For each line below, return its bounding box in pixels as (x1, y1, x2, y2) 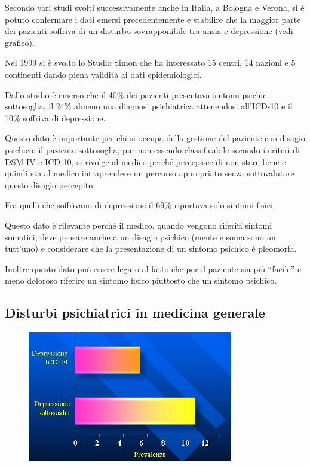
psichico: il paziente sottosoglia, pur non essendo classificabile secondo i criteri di (5, 143, 300, 156)
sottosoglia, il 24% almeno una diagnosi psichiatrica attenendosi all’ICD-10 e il (5, 100, 293, 112)
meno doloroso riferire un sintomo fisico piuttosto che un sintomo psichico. (5, 274, 277, 287)
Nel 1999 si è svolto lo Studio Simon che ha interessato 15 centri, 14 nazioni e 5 (5, 56, 296, 69)
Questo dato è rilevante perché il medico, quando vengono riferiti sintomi (5, 218, 272, 231)
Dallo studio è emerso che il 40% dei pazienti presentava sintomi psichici (5, 88, 269, 100)
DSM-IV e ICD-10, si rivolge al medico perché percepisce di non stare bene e (5, 155, 286, 167)
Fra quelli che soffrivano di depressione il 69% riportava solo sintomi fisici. (5, 199, 275, 211)
